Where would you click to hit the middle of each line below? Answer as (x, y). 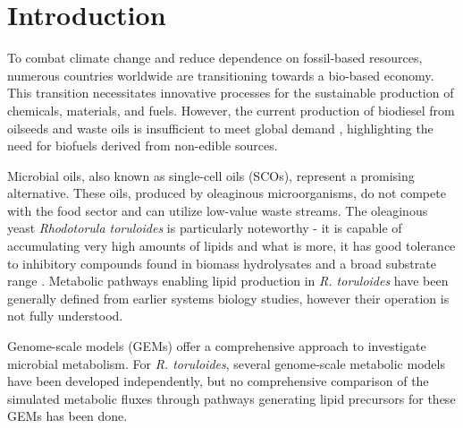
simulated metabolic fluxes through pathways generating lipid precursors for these (231, 398)
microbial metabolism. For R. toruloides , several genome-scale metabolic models (226, 363)
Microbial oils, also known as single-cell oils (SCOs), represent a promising (211, 175)
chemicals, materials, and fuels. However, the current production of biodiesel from (231, 110)
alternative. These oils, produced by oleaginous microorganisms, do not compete (227, 193)
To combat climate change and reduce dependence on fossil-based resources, (215, 58)
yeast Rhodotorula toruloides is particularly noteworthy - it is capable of (205, 228)
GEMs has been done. (67, 416)
